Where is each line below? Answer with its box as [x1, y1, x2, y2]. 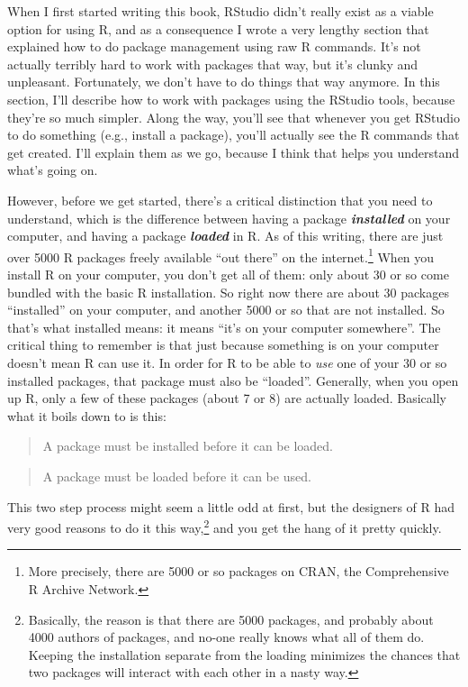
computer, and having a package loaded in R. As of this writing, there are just [7, 226, 444, 245]
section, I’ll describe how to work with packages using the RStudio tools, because [7, 89, 455, 108]
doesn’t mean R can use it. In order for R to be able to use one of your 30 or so [7, 353, 447, 371]
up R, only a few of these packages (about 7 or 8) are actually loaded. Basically [7, 389, 446, 408]
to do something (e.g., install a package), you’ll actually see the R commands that [7, 125, 460, 144]
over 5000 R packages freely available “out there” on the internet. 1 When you [7, 244, 435, 266]
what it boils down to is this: [7, 406, 166, 425]
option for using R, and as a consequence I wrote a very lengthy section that [7, 19, 429, 38]
